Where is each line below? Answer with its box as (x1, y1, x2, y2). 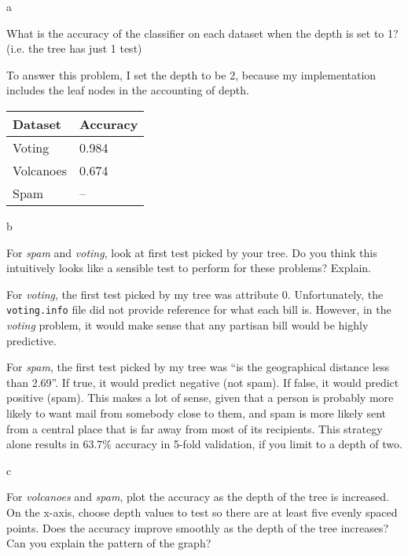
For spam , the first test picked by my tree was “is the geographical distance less (6, 359, 389, 375)
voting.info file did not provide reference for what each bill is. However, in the (6, 301, 391, 318)
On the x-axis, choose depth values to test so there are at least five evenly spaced (6, 503, 398, 520)
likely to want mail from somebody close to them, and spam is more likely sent (6, 404, 387, 421)
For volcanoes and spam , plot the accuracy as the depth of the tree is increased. (6, 488, 389, 505)
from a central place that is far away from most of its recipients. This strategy (6, 420, 383, 436)
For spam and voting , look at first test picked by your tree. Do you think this (6, 244, 377, 260)
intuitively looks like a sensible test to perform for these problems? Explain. (6, 260, 371, 276)
